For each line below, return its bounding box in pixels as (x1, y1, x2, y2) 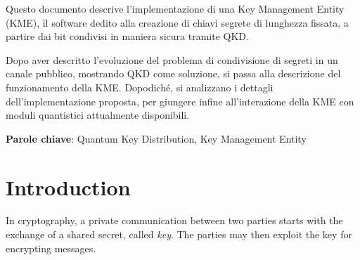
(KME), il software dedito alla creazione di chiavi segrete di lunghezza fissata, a (6, 15, 349, 30)
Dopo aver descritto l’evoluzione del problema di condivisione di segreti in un (6, 52, 338, 67)
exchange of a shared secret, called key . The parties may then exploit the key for (6, 227, 352, 242)
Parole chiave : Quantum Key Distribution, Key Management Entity (6, 131, 307, 145)
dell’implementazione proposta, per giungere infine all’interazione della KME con (6, 93, 354, 108)
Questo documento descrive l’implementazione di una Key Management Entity (6, 1, 345, 15)
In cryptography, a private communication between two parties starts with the (6, 213, 343, 228)
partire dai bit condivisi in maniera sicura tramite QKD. (6, 29, 249, 44)
